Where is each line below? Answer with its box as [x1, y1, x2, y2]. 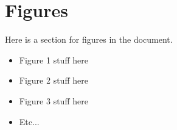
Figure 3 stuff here [19, 94, 88, 107]
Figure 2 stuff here [19, 74, 88, 87]
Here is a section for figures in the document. [5, 33, 173, 46]
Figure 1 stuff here [19, 53, 88, 66]
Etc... [19, 115, 40, 128]
